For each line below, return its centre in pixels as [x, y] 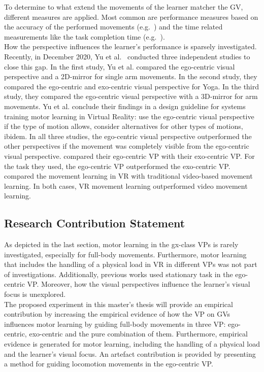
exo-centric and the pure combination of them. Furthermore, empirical [138, 334]
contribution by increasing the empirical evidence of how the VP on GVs [117, 314]
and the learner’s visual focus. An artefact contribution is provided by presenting [130, 353]
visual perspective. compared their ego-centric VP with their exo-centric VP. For [129, 156]
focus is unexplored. [35, 294]
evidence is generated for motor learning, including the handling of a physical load [132, 344]
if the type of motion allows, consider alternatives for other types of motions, [124, 126]
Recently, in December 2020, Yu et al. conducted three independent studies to [127, 56]
